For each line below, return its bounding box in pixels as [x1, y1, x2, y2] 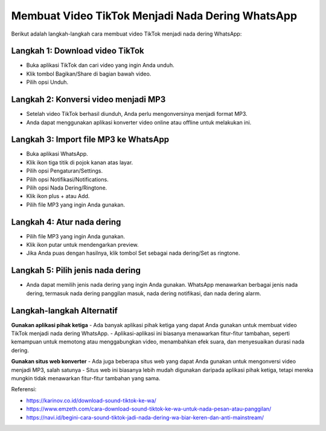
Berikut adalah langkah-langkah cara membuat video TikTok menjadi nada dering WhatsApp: [11, 30, 242, 37]
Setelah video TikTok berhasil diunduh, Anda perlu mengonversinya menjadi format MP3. [26, 110, 248, 118]
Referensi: [11, 386, 37, 393]
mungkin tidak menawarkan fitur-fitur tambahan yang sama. [11, 375, 161, 382]
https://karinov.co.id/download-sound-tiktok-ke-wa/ [26, 397, 156, 404]
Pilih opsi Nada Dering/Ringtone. [26, 184, 107, 191]
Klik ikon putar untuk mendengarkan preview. [26, 241, 139, 249]
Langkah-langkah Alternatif [11, 305, 118, 316]
